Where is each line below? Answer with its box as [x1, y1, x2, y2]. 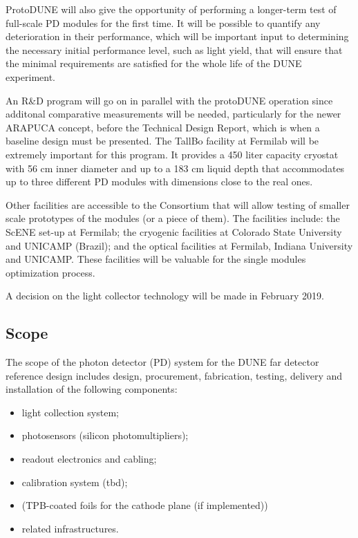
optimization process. [6, 265, 95, 279]
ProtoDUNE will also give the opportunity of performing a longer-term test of [6, 2, 337, 16]
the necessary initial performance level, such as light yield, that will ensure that [6, 42, 343, 57]
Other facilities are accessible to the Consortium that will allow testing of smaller [6, 197, 350, 212]
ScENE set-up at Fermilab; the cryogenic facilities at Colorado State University [6, 224, 342, 239]
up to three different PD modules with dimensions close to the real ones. [6, 174, 313, 189]
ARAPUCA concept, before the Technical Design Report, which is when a [6, 120, 320, 134]
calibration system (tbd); [21, 474, 128, 489]
